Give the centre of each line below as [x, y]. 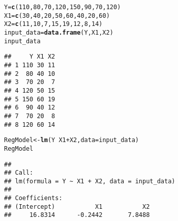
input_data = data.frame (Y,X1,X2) [59, 32]
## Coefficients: [33, 198]
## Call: [19, 173]
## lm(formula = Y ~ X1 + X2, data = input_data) [90, 181]
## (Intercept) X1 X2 [77, 206]
